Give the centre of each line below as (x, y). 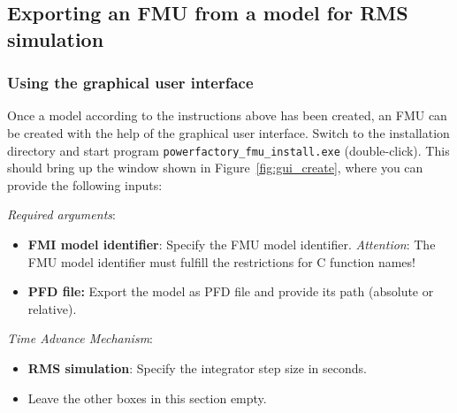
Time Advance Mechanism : (80, 338)
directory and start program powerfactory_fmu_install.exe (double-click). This (228, 150)
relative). (52, 308)
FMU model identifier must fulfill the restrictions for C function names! (221, 261)
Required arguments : (61, 214)
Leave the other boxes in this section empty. (147, 398)
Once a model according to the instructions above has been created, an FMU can (227, 115)
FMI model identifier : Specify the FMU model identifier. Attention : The (232, 245)
